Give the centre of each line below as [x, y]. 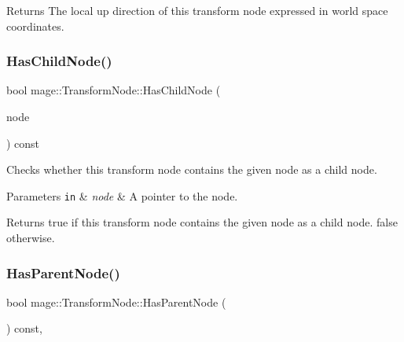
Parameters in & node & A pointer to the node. [122, 195]
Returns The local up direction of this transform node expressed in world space [197, 10]
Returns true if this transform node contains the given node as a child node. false [202, 222]
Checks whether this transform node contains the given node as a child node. [192, 169]
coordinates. [35, 26]
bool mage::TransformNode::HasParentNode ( [116, 302]
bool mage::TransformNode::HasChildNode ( [114, 90]
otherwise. [31, 238]
